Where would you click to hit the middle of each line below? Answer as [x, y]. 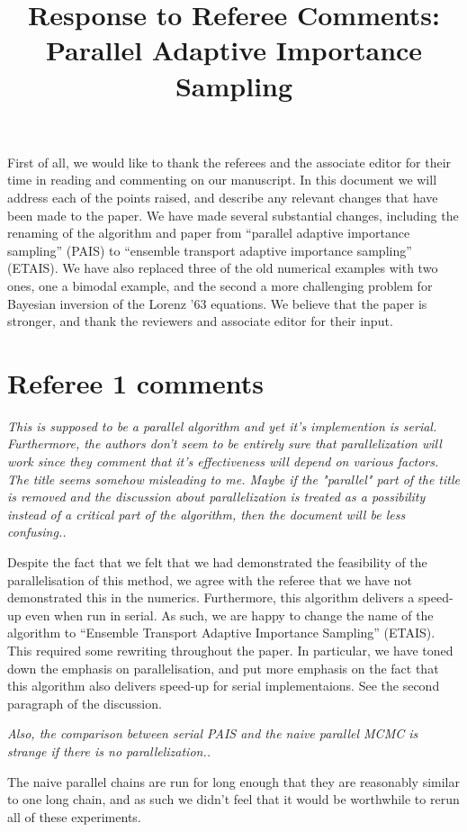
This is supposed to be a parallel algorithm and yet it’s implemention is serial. [222, 425]
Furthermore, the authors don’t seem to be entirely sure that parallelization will [225, 443]
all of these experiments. [74, 816]
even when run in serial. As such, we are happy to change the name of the [229, 615]
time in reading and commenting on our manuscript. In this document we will [222, 180]
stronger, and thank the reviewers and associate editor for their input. [200, 321]
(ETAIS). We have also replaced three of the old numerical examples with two [223, 268]
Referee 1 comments [135, 382]
